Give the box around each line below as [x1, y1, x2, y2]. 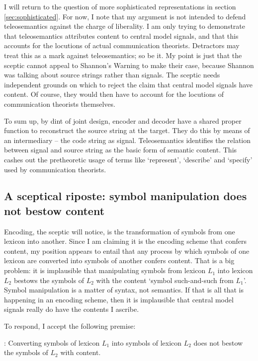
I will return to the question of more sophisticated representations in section [4, 1, 236, 11]
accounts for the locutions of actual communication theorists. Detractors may [4, 40, 240, 51]
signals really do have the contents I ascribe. [4, 304, 139, 314]
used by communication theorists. [4, 164, 106, 174]
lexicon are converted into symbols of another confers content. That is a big [4, 255, 235, 266]
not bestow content [4, 203, 105, 218]
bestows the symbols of [13, 275, 84, 285]
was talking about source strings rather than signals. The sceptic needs [4, 70, 220, 80]
